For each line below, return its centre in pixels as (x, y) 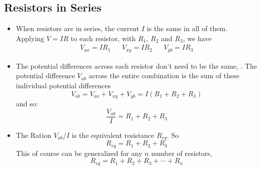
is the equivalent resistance (113, 135)
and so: (27, 104)
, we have (197, 38)
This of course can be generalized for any (79, 153)
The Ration (33, 135)
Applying (30, 38)
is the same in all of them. (187, 28)
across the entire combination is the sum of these (164, 75)
